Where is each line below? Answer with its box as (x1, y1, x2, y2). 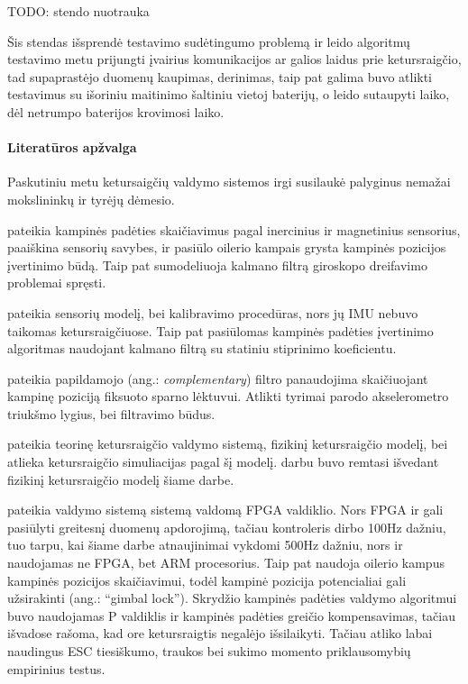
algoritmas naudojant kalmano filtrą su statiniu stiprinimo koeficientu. (7, 339, 397, 358)
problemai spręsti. (7, 273, 106, 292)
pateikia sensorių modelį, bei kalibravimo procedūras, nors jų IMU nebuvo (7, 303, 418, 322)
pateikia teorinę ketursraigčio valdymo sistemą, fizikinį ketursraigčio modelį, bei (7, 434, 448, 453)
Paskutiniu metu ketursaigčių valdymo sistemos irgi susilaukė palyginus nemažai (7, 172, 451, 191)
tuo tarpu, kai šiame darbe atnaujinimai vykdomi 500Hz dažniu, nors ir (7, 535, 403, 554)
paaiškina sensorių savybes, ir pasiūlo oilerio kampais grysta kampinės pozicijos (7, 238, 446, 257)
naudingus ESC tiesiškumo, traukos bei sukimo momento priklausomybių (7, 642, 411, 661)
